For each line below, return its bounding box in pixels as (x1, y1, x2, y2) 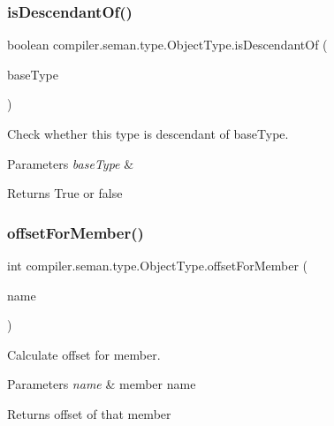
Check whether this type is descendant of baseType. (7, 125, 289, 142)
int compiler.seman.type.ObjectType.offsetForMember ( (7, 256, 307, 274)
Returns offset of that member (7, 404, 171, 422)
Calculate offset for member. (7, 345, 161, 363)
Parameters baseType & (7, 154, 134, 172)
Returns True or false (7, 184, 123, 202)
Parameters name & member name (7, 375, 196, 393)
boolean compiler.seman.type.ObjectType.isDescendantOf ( (7, 35, 328, 54)
